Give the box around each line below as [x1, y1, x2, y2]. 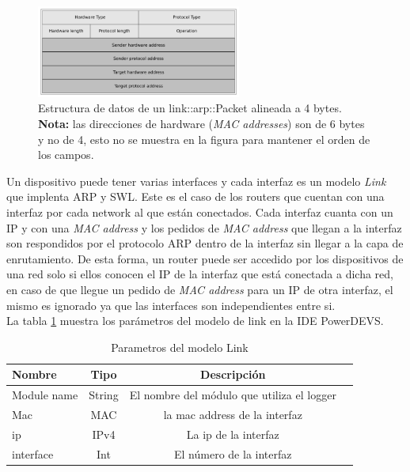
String [89, 387, 119, 403]
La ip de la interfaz [186, 425, 279, 442]
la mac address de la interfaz [163, 406, 302, 423]
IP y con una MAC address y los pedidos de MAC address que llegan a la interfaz [6, 219, 402, 236]
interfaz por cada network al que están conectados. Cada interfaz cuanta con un [6, 204, 393, 221]
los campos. [38, 146, 94, 163]
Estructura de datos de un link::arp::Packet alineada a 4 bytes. [38, 100, 342, 116]
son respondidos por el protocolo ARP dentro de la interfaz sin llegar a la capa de [6, 235, 404, 251]
